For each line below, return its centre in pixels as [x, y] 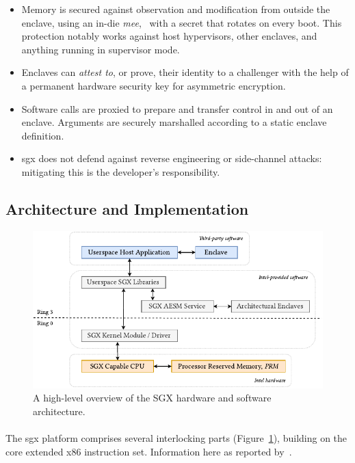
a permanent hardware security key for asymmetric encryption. [154, 85]
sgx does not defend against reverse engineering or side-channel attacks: [172, 158]
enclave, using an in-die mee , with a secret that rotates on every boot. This [182, 22]
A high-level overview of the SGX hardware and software [152, 398]
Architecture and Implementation [127, 208]
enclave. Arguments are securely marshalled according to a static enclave [174, 122]
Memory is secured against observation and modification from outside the [176, 9]
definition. [43, 135]
